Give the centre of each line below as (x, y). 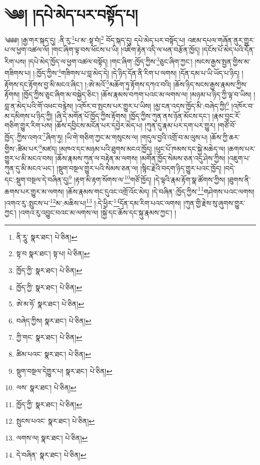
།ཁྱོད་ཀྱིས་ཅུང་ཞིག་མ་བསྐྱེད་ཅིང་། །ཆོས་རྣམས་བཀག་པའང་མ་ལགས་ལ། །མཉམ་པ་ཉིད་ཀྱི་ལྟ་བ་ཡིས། (137, 94)
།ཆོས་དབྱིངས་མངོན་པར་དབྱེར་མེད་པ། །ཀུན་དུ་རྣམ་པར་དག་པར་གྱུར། (135, 125)
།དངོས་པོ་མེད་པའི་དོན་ (228, 50)
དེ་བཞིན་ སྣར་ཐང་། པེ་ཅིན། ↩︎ (51, 454)
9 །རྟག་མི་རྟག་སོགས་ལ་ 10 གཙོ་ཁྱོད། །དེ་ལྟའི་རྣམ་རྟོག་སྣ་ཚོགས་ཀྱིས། (147, 179)
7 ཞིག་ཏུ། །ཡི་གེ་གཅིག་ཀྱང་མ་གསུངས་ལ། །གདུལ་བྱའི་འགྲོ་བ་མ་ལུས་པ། (125, 136)
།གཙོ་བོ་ (227, 125)
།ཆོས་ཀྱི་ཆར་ (225, 137)
